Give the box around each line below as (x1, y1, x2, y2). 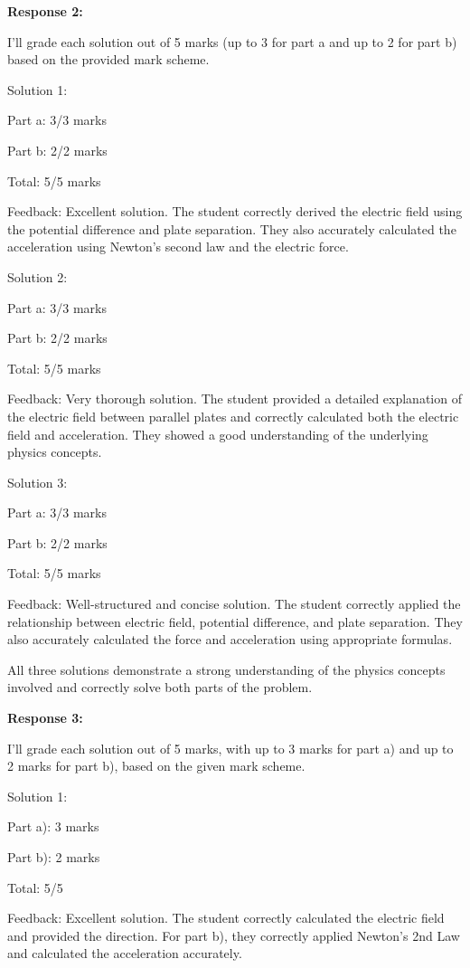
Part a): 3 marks (7, 817, 99, 836)
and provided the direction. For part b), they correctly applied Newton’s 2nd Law (7, 925, 460, 944)
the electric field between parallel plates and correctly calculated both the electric (7, 406, 459, 425)
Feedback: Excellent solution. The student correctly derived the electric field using (7, 202, 463, 221)
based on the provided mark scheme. (7, 50, 210, 69)
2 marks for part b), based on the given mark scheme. (7, 756, 305, 775)
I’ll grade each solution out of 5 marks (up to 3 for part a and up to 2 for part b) (7, 32, 457, 51)
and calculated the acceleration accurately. (7, 944, 242, 963)
